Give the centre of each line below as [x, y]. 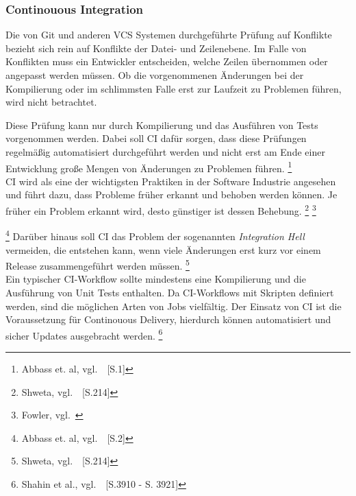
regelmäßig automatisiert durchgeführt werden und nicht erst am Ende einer [165, 151]
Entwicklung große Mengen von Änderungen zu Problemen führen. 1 [149, 167]
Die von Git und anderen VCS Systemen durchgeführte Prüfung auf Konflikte [169, 35]
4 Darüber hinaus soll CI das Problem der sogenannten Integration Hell [155, 235]
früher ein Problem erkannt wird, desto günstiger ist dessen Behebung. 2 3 [161, 210]
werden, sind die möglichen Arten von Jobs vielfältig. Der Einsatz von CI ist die [174, 306]
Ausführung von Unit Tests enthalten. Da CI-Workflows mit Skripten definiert [170, 292]
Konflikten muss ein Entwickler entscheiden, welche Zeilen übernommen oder [167, 61]
